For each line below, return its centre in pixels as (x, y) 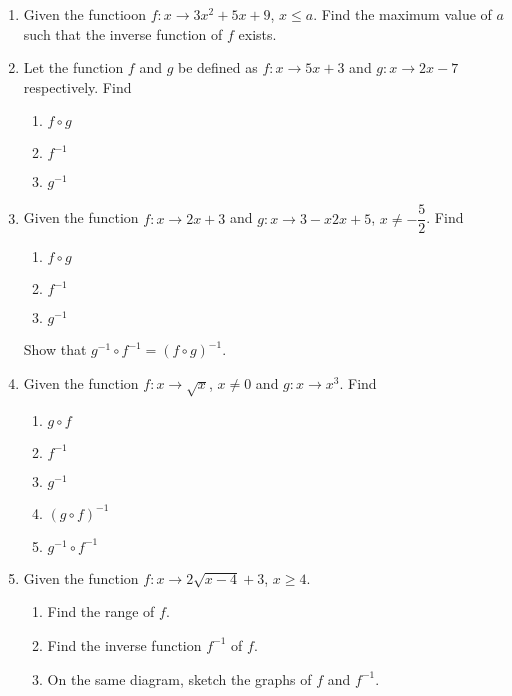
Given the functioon (85, 14)
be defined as (217, 67)
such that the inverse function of (123, 33)
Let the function (73, 67)
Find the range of (101, 611)
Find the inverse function (124, 644)
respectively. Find (77, 86)
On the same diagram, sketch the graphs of (179, 678)
